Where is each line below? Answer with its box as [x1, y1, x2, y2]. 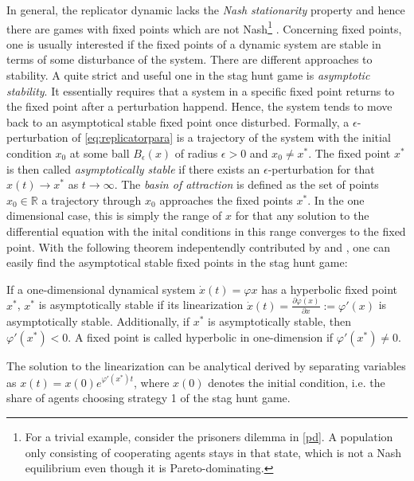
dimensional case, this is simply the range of [6, 207, 222, 224]
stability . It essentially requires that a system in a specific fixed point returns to [6, 82, 395, 99]
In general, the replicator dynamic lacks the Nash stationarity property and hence [6, 2, 405, 18]
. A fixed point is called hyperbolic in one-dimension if [68, 328, 334, 345]
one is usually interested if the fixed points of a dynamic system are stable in [6, 35, 381, 52]
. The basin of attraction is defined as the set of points [114, 176, 379, 193]
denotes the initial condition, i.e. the [208, 373, 385, 390]
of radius [174, 145, 218, 161]
